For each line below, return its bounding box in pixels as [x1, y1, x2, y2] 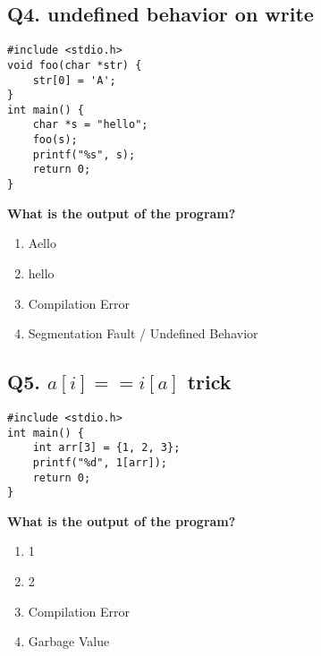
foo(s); [32, 133, 78, 147]
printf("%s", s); [32, 148, 136, 161]
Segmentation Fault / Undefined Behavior [28, 324, 258, 343]
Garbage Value [28, 632, 110, 651]
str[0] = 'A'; [32, 73, 116, 87]
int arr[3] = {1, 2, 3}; [32, 441, 181, 455]
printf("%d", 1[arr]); [32, 456, 167, 469]
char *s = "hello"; [32, 118, 148, 132]
